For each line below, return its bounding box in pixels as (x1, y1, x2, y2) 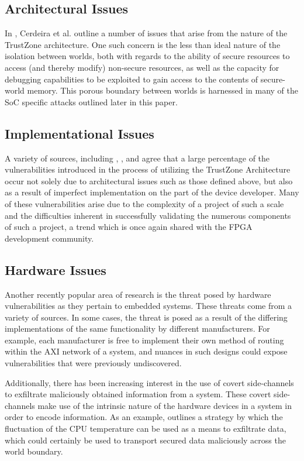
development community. (5, 232, 94, 244)
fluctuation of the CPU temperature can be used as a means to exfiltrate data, (5, 422, 286, 435)
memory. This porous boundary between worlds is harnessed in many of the (27, 84, 298, 97)
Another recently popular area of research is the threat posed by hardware (5, 288, 271, 300)
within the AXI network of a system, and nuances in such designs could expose (5, 345, 288, 357)
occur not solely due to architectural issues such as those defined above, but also (5, 174, 293, 187)
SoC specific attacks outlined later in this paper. (5, 95, 178, 108)
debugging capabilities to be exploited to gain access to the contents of (5, 73, 258, 85)
